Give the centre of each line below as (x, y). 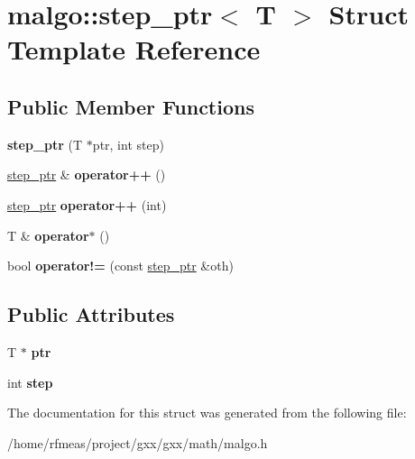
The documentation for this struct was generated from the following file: (207, 413)
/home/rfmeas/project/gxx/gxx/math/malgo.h (138, 442)
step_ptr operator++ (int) (87, 204)
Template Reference (134, 49)
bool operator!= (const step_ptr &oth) (120, 266)
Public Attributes (91, 314)
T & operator (48, 235)
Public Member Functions (131, 106)
